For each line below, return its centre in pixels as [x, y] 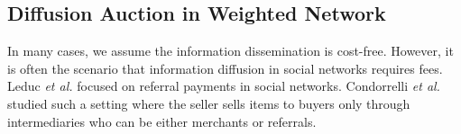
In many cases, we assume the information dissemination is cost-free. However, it [230, 51]
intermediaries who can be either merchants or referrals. [162, 121]
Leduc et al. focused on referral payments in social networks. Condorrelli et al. [224, 86]
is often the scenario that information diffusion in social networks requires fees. [225, 68]
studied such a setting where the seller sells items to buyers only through [209, 103]
